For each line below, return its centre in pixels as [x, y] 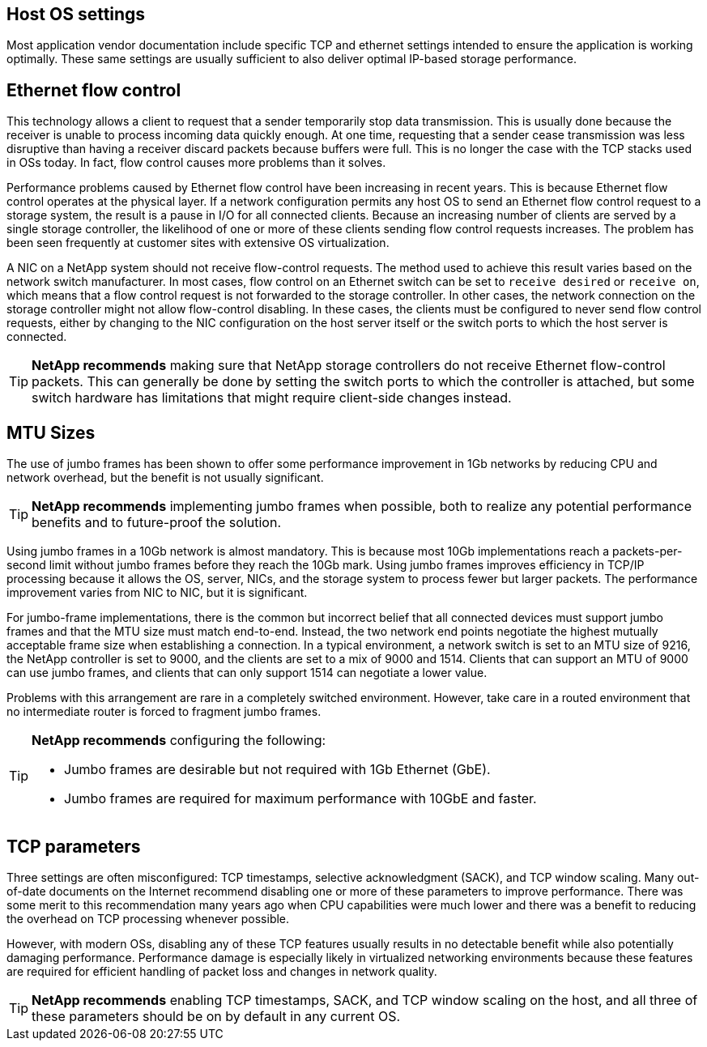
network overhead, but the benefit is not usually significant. [165, 478]
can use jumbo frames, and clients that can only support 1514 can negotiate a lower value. [247, 673]
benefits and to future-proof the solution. [156, 523]
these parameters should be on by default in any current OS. [216, 1016]
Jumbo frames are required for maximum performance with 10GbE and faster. [300, 799]
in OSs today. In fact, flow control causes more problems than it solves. [196, 163]
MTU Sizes [51, 432]
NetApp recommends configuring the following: [179, 741]
